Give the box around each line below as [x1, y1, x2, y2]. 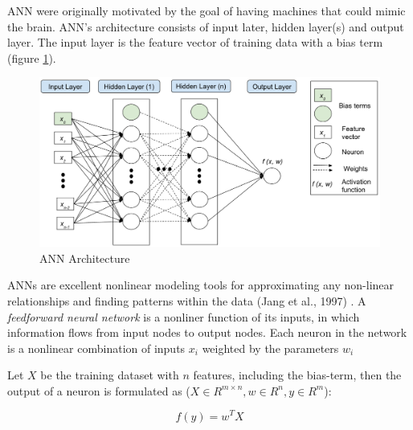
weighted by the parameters [202, 339, 339, 356]
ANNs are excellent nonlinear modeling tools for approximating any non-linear [7, 276, 395, 293]
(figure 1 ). [7, 49, 56, 66]
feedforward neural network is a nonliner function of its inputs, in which [7, 308, 360, 325]
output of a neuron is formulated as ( [7, 382, 190, 399]
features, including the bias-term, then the [193, 367, 402, 383]
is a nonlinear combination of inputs [7, 339, 186, 356]
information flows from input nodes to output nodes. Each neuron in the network [7, 324, 407, 341]
